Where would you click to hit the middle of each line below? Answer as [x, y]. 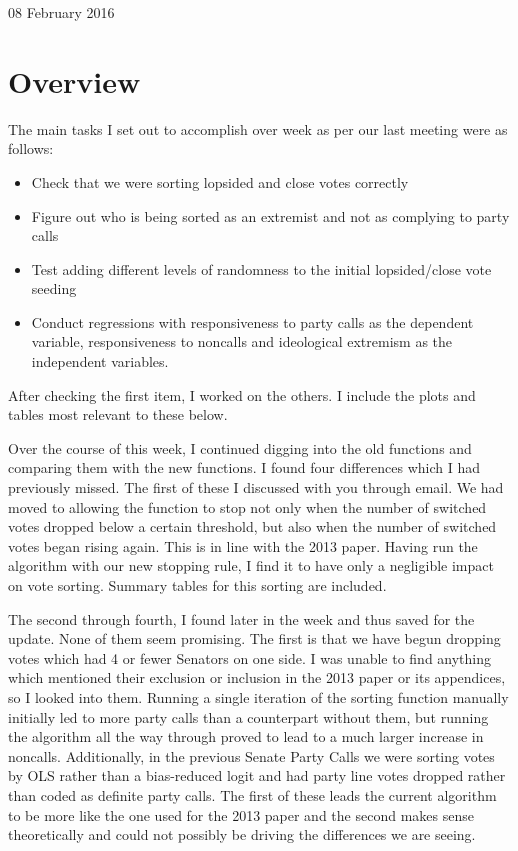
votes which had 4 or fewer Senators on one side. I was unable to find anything [250, 657]
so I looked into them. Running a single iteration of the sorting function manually [258, 696]
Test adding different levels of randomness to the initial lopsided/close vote [261, 268]
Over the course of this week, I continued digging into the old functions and [240, 447]
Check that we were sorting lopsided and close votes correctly [220, 181]
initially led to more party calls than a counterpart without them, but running [248, 716]
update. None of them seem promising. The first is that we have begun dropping [254, 638]
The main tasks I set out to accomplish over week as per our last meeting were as [258, 128]
